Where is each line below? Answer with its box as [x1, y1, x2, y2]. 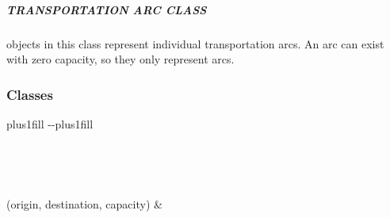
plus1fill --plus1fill [6, 115, 94, 132]
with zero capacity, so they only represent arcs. [6, 51, 235, 67]
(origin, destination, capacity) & [6, 195, 162, 212]
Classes [6, 84, 53, 104]
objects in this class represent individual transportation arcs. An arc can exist [6, 35, 384, 52]
